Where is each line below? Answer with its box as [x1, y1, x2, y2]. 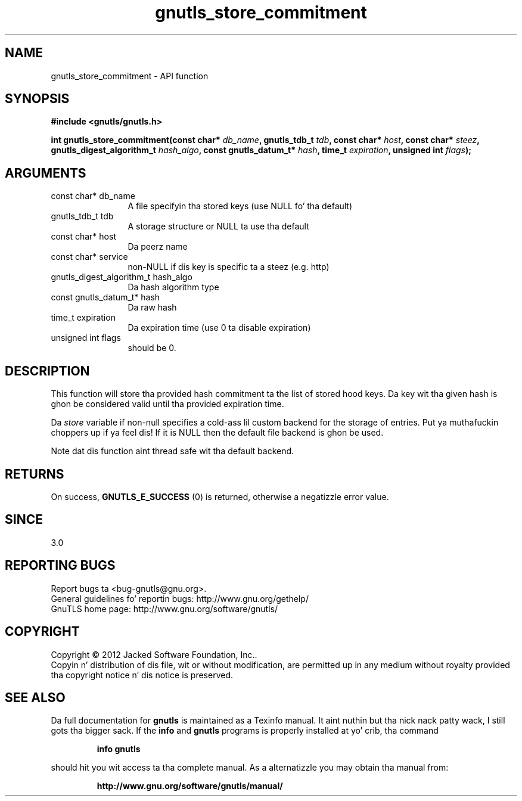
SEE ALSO [5, 690, 66, 705]
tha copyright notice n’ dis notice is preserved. [51, 669, 234, 680]
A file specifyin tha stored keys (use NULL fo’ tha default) [128, 201, 353, 212]
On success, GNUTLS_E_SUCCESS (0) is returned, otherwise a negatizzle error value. [51, 491, 389, 502]
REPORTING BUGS [5, 558, 116, 573]
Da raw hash [128, 302, 177, 313]
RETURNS [5, 466, 64, 482]
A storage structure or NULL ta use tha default [128, 221, 309, 232]
